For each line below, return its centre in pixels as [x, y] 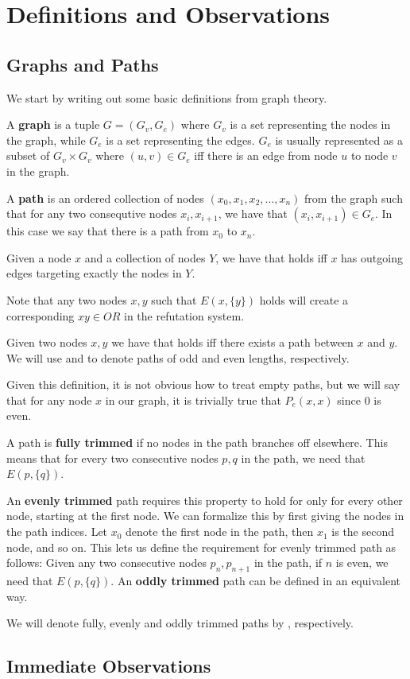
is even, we [362, 563]
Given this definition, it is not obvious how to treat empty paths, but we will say [203, 384]
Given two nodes [47, 342]
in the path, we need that [303, 458]
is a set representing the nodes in [310, 124]
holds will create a [304, 299]
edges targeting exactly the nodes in [94, 273]
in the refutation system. [184, 315]
